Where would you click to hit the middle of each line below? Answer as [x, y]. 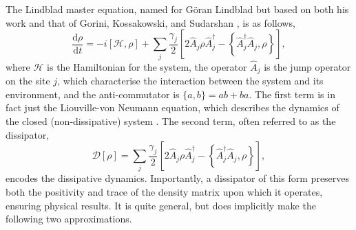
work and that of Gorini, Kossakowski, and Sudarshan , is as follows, [150, 22]
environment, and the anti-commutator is [93, 94]
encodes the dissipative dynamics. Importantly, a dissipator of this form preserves [178, 178]
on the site [28, 81]
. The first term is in [292, 94]
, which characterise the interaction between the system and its [190, 81]
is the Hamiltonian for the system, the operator [147, 66]
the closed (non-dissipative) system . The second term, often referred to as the [171, 120]
